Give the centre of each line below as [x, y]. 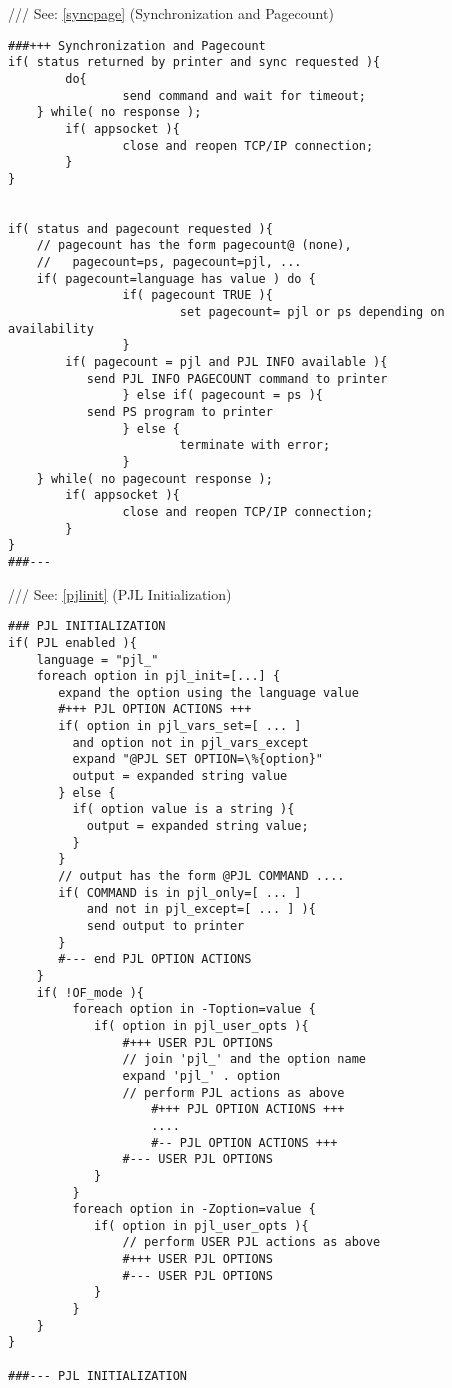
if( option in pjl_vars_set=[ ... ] [180, 726]
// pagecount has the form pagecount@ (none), [194, 245]
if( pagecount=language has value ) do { [176, 278]
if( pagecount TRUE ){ [197, 295]
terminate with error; [255, 445]
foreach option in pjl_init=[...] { [158, 676]
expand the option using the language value [208, 692]
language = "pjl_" [97, 659]
